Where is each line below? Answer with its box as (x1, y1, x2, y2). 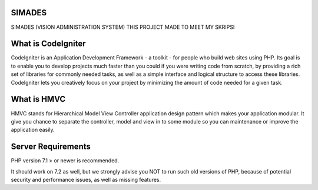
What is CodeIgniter (11, 39, 86, 49)
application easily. (11, 126, 55, 134)
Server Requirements (11, 142, 91, 152)
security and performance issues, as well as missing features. (11, 176, 161, 183)
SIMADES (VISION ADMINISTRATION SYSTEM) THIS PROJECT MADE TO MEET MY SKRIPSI (11, 24, 235, 31)
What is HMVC (11, 94, 66, 104)
